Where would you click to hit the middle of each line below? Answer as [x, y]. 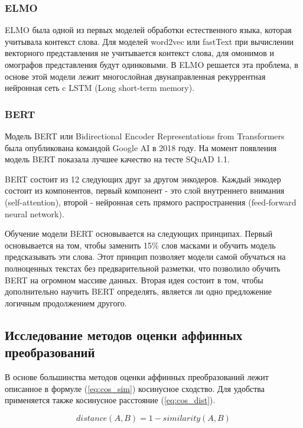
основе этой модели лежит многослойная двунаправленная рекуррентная [135, 76]
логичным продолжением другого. [66, 303]
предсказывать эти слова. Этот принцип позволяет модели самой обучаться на [145, 257]
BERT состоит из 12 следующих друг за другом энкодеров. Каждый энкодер [143, 179]
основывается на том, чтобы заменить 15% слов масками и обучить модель [140, 245]
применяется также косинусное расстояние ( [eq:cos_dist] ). [110, 400]
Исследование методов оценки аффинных [124, 334]
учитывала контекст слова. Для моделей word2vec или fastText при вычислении [149, 41]
